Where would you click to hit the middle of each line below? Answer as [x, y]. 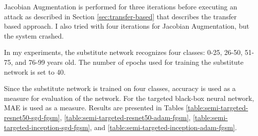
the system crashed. [34, 35]
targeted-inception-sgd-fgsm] [47, 127]
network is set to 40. [35, 71]
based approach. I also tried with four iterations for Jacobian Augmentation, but [127, 26]
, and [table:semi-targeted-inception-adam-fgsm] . [163, 127]
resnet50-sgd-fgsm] [32, 117]
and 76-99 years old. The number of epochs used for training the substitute [129, 62]
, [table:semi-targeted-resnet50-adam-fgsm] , [125, 117]
